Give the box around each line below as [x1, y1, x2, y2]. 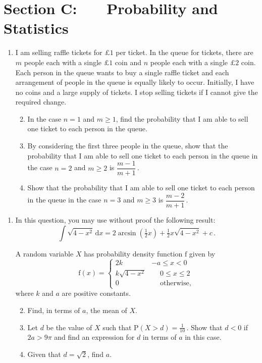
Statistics [4, 18, 69, 38]
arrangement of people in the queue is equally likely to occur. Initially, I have [15, 77, 254, 87]
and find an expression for [54, 332, 135, 342]
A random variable [15, 248, 74, 258]
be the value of [46, 322, 92, 332]
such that [102, 322, 132, 332]
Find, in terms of [27, 304, 80, 315]
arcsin [118, 229, 136, 237]
